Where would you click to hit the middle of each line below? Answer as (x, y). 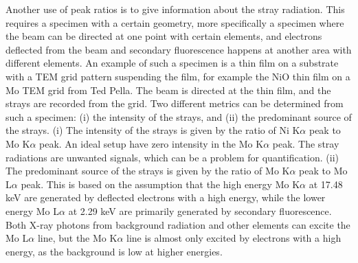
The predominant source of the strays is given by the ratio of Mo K (148, 171)
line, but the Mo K (77, 238)
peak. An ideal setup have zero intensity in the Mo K (152, 143)
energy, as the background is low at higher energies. (114, 251)
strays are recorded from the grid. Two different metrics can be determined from (175, 103)
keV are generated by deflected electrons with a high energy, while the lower (166, 197)
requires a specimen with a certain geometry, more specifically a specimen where (175, 22)
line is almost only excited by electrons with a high (234, 238)
